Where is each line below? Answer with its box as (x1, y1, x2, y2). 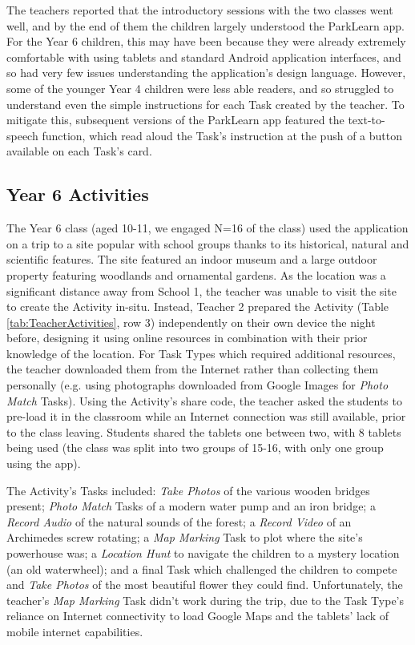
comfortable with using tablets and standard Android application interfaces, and (6, 48, 401, 65)
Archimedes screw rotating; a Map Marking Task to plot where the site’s (6, 529, 363, 546)
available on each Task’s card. (6, 143, 152, 159)
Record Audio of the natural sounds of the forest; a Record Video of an (6, 513, 352, 530)
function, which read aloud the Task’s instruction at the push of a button (42, 127, 403, 143)
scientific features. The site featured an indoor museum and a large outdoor (6, 251, 377, 268)
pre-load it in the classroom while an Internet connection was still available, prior (6, 408, 406, 425)
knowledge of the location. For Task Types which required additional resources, (6, 345, 396, 361)
